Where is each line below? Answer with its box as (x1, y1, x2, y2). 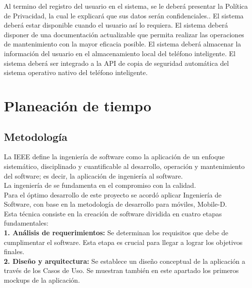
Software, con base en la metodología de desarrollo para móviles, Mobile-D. (4, 199, 227, 209)
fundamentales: (4, 218, 48, 228)
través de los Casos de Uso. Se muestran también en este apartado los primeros (4, 265, 239, 275)
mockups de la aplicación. (4, 275, 80, 285)
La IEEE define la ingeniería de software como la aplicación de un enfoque (4, 152, 225, 162)
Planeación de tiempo (4, 95, 152, 115)
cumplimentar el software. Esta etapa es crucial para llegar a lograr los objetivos (4, 237, 243, 247)
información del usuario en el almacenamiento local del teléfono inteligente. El (4, 48, 236, 58)
